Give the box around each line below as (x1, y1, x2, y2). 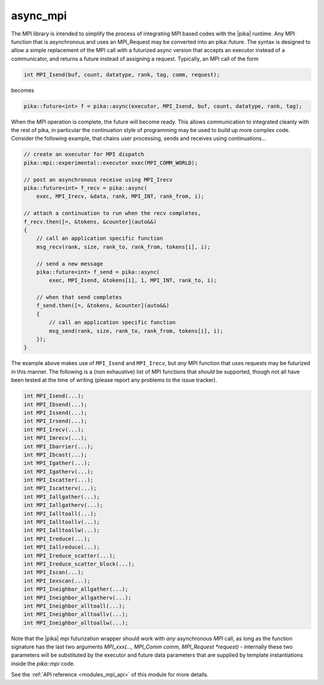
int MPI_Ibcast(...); (23, 451, 88, 458)
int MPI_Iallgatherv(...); (23, 502, 103, 508)
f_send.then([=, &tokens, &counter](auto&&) (36, 302, 170, 309)
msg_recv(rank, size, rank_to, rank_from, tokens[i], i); (36, 243, 211, 250)
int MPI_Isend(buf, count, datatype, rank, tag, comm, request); (23, 71, 220, 78)
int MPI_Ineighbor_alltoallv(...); (23, 611, 128, 618)
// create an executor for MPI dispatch (23, 151, 144, 158)
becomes (11, 86, 34, 94)
